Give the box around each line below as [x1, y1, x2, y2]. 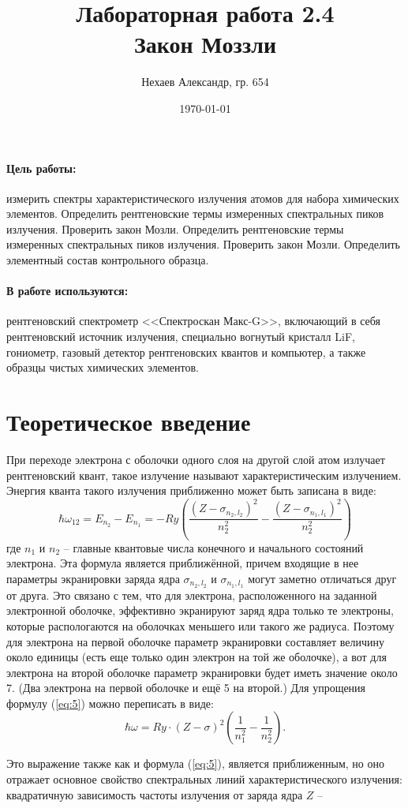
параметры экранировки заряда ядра [6, 570, 180, 586]
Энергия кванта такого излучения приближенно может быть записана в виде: [6, 482, 376, 499]
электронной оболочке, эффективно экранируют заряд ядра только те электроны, [6, 602, 394, 619]
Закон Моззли [133, 28, 277, 60]
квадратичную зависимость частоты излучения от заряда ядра [6, 786, 303, 802]
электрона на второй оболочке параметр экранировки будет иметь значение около [6, 664, 398, 680]
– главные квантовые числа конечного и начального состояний [63, 539, 364, 555]
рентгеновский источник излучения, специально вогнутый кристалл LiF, [6, 328, 355, 345]
